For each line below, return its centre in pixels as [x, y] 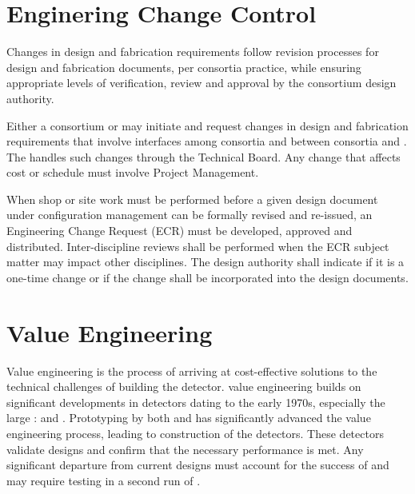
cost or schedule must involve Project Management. [133, 172]
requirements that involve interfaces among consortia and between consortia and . [207, 141]
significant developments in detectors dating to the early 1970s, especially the [196, 402]
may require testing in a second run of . [104, 480]
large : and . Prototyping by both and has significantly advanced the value [189, 418]
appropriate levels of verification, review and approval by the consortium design [202, 83]
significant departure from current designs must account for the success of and [198, 465]
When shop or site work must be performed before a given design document [192, 199]
